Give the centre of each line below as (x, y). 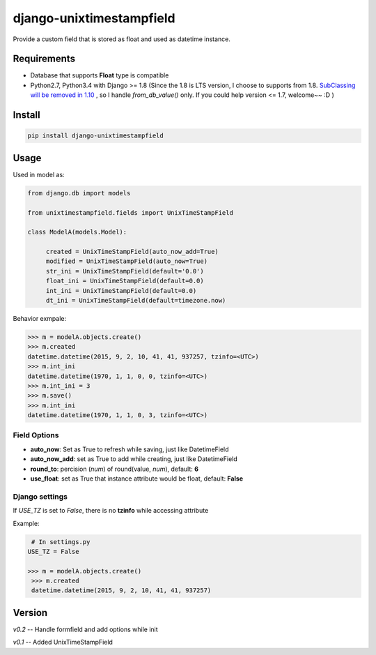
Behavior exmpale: (40, 318)
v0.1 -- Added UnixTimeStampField (63, 642)
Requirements (44, 59)
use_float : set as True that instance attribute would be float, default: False (137, 479)
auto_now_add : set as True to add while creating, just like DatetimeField (134, 459)
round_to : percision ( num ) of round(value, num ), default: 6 (114, 469)
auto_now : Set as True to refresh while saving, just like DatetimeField (130, 449)
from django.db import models (79, 193)
